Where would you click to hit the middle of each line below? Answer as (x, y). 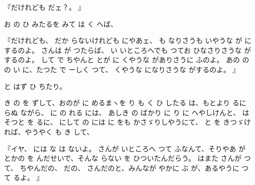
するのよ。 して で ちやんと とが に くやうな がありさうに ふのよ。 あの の (127, 60)
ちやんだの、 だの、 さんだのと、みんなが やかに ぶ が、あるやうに (129, 167)
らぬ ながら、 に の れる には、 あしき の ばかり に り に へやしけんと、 (122, 112)
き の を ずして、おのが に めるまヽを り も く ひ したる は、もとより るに (125, 103)
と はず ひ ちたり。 (35, 86)
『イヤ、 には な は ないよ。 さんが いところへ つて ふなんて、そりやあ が (125, 148)
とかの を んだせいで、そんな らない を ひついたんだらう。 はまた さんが (123, 158)
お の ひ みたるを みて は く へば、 (61, 23)
